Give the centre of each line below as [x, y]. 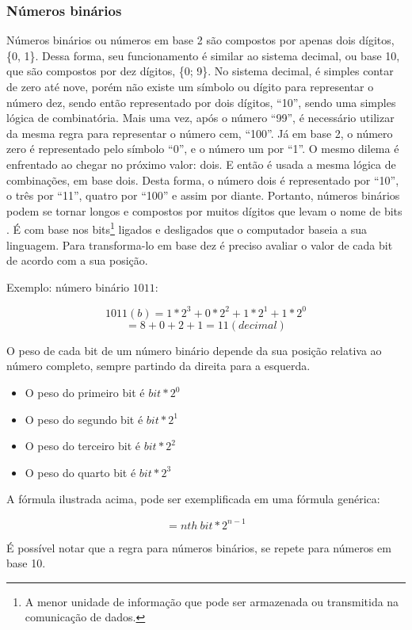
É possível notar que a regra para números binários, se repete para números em [199, 547]
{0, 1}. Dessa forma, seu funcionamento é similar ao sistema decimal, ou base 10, [203, 55]
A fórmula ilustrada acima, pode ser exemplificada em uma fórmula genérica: [193, 499]
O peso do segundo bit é [84, 419]
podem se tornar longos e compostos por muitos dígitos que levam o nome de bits [204, 210]
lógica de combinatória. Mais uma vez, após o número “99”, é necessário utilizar [200, 118]
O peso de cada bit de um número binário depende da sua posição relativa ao [194, 350]
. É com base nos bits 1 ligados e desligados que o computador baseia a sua [187, 228]
